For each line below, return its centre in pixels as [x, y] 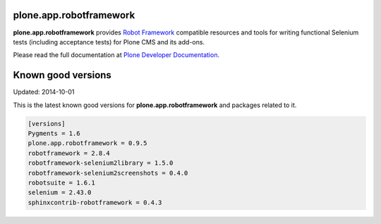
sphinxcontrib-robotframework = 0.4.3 [95, 202]
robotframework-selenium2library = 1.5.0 [101, 163]
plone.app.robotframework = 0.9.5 [87, 143]
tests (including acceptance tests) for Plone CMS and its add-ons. [109, 42]
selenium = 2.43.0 [60, 193]
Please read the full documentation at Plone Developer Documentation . [116, 55]
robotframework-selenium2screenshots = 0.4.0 [108, 173]
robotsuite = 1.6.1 [61, 182]
